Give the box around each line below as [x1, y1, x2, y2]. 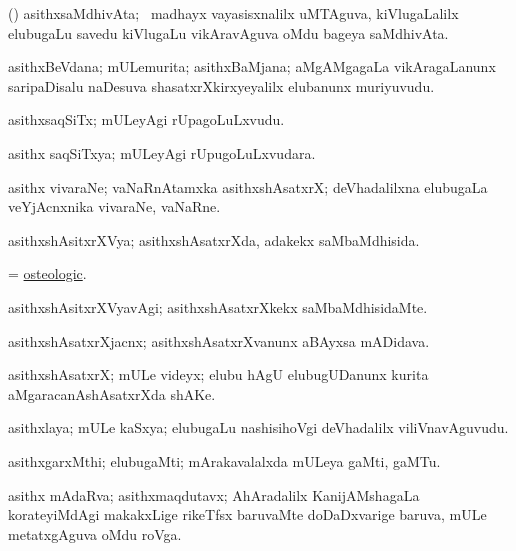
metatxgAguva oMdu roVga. [8, 523, 182, 544]
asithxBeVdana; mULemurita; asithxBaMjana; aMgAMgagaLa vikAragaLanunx [8, 56, 496, 77]
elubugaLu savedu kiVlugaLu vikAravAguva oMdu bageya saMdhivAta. [8, 22, 449, 43]
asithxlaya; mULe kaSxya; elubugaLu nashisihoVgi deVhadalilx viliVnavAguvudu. [8, 417, 509, 438]
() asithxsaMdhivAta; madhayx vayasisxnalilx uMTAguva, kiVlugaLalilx [8, 3, 459, 23]
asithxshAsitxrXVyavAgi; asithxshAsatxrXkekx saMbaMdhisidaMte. [8, 296, 428, 317]
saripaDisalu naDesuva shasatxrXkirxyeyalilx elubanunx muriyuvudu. [8, 75, 435, 96]
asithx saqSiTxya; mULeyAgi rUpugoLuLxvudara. [8, 142, 316, 163]
